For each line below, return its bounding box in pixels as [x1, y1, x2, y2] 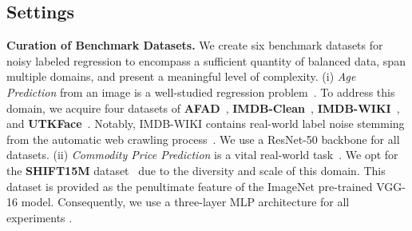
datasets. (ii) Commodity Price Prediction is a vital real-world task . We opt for [6, 146, 398, 163]
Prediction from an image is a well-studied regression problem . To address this [6, 83, 395, 100]
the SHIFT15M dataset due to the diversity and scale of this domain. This [6, 161, 386, 178]
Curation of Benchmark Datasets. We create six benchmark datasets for [6, 37, 383, 54]
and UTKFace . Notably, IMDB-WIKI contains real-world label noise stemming [6, 115, 405, 132]
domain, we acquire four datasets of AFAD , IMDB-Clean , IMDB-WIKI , [6, 99, 400, 116]
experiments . [6, 209, 73, 225]
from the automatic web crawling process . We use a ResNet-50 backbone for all [6, 130, 400, 147]
